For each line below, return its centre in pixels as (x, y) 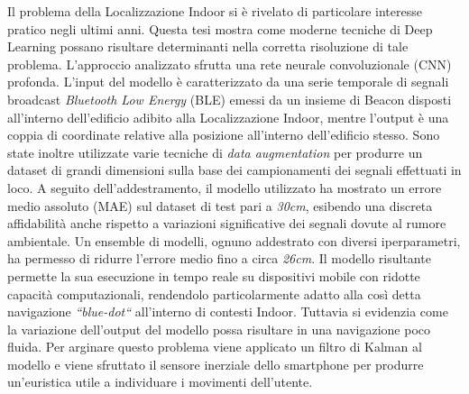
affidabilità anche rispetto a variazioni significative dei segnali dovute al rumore (227, 223)
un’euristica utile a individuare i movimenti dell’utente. (160, 382)
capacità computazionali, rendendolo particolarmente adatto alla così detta (214, 293)
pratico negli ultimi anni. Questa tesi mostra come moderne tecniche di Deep (220, 28)
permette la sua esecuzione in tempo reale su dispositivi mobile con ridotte (214, 275)
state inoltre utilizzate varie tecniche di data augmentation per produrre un (215, 152)
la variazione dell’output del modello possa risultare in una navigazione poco (219, 329)
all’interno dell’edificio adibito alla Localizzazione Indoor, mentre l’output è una (228, 117)
